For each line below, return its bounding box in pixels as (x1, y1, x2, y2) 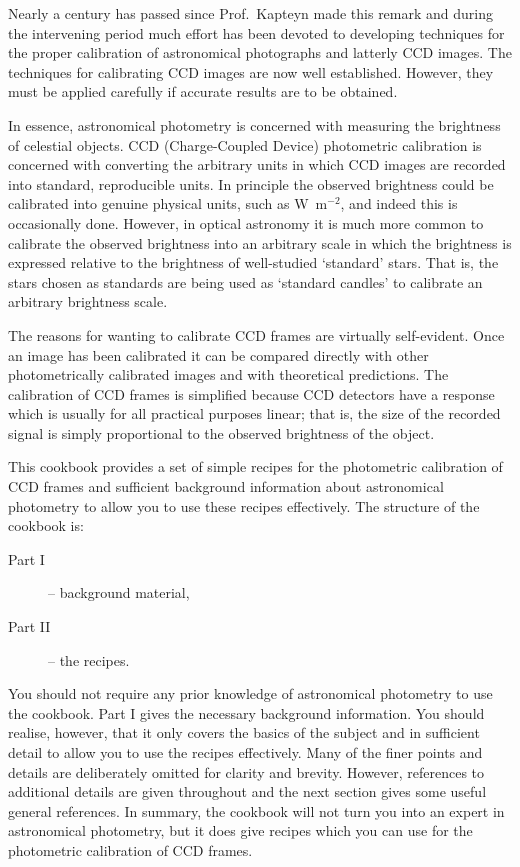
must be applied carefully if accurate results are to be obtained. (8, 81, 398, 102)
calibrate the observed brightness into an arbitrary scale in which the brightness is (8, 232, 512, 253)
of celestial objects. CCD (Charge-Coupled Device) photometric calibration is (8, 134, 482, 155)
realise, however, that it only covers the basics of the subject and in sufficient (8, 722, 480, 743)
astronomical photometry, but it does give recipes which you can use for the (8, 820, 473, 841)
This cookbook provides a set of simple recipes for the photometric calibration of (8, 456, 503, 477)
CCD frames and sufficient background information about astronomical (8, 476, 444, 497)
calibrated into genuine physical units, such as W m (8, 193, 328, 214)
